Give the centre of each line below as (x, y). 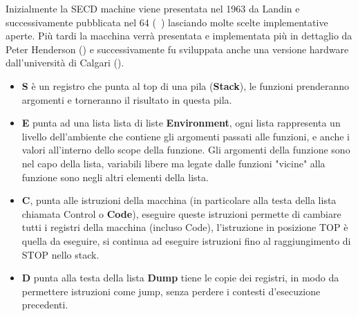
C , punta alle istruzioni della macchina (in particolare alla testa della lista (179, 200)
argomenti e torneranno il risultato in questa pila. (127, 99)
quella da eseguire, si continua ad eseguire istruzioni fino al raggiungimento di (186, 240)
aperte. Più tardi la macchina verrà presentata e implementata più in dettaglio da (179, 36)
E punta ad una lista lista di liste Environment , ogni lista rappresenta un (181, 123)
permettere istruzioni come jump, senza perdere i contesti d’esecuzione (171, 291)
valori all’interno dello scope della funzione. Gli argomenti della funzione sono (186, 150)
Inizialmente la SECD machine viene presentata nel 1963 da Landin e (153, 8)
